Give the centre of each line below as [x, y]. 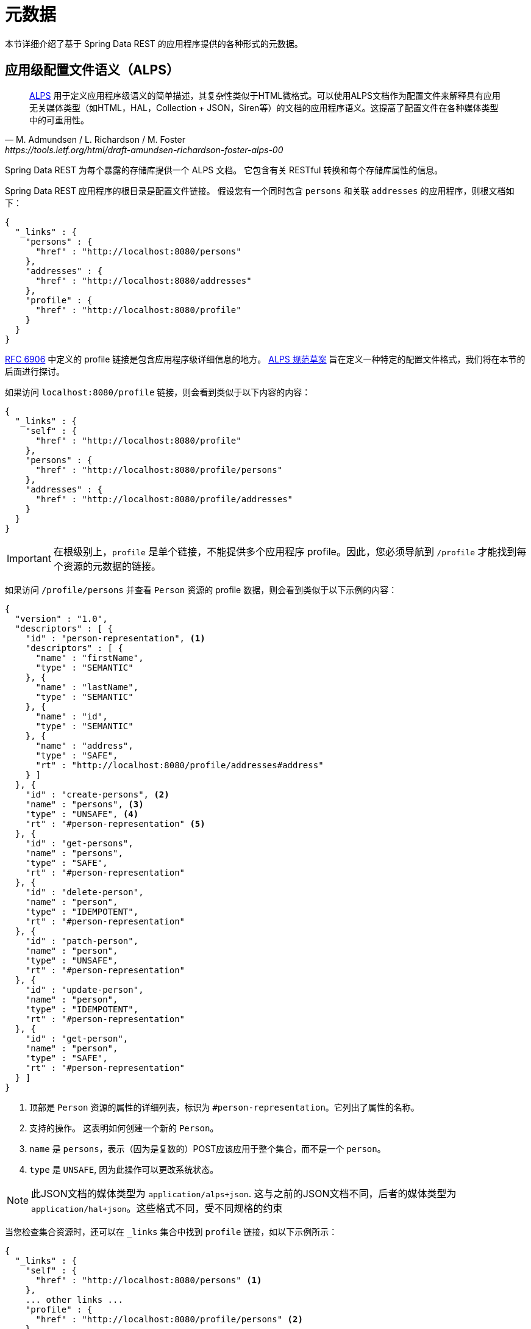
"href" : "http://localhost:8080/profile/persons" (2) [169, 1319]
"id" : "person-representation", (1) [115, 638]
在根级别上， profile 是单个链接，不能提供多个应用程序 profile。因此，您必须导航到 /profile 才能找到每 [290, 551]
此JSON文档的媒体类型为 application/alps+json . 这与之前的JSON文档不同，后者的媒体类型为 [244, 1193]
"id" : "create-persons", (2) [97, 794]
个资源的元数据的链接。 [107, 566]
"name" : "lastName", [87, 687]
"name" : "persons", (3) [84, 804]
